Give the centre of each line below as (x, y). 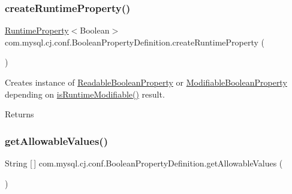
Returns (19, 114)
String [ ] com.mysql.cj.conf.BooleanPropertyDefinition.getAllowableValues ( (144, 163)
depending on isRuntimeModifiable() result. (85, 94)
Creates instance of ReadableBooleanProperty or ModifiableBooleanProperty (146, 82)
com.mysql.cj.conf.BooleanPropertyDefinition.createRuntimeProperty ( (135, 42)
